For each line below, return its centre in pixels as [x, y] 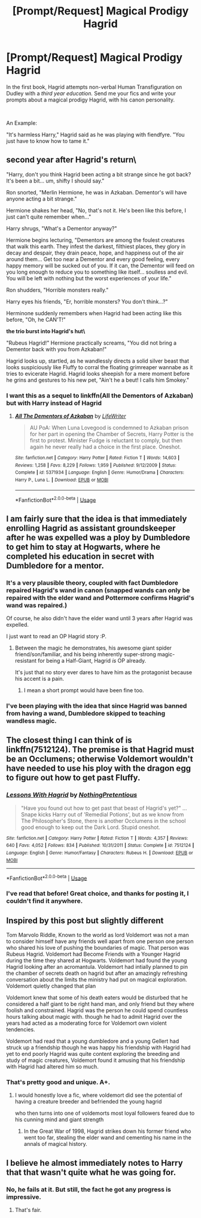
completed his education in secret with [80, 556]
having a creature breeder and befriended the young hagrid [88, 1102]
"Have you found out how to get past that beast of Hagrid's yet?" [101, 808]
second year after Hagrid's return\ [71, 160]
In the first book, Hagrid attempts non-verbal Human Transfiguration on [94, 87]
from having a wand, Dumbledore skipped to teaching [86, 713]
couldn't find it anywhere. [45, 901]
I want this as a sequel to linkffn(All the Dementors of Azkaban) [100, 396]
